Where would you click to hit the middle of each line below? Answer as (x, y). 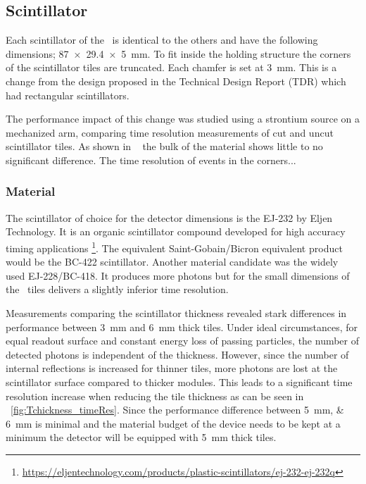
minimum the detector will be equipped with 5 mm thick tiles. (141, 437)
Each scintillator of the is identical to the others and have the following (162, 40)
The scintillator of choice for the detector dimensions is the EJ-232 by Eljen (169, 217)
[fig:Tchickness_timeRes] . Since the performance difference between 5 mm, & (177, 410)
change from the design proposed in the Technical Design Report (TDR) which (176, 81)
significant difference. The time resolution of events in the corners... (151, 160)
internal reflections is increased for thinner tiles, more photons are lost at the (172, 368)
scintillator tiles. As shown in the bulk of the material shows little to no (164, 146)
